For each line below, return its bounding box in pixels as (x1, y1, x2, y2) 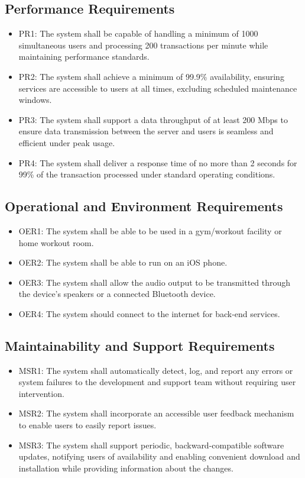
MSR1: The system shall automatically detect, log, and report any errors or (18, 364, 293, 376)
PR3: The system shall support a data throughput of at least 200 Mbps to (18, 113, 288, 125)
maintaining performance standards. (18, 50, 150, 63)
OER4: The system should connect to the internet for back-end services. (18, 307, 280, 319)
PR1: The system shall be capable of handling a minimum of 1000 (18, 27, 258, 40)
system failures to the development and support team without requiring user (18, 376, 296, 388)
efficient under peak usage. (18, 136, 115, 148)
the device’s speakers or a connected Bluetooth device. (18, 288, 216, 300)
